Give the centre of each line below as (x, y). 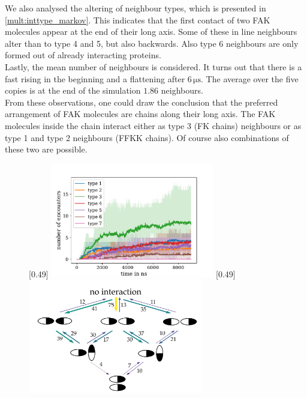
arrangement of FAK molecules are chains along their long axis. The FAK (140, 114)
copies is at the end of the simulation (73, 90)
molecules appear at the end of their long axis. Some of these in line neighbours (151, 32)
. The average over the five (250, 78)
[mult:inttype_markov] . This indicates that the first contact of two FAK (138, 20)
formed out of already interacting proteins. (83, 55)
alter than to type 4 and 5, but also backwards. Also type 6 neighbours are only (152, 43)
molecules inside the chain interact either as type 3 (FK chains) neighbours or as (153, 125)
